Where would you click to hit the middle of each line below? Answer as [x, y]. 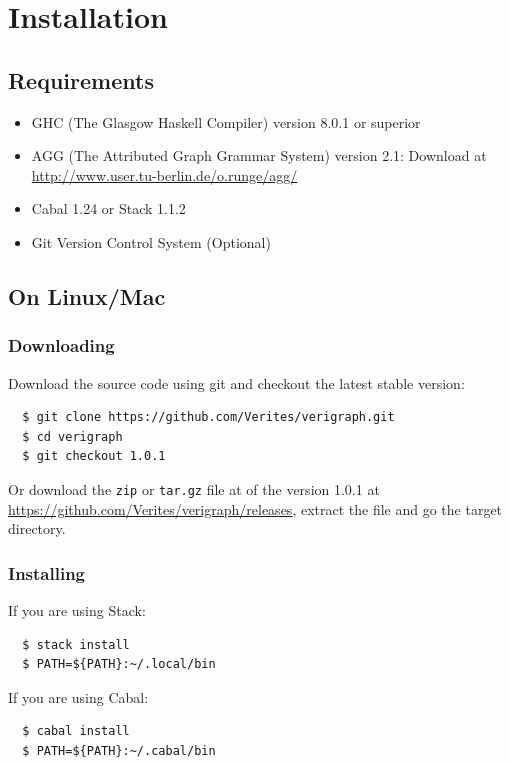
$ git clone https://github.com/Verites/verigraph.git [208, 417]
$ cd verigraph [72, 436]
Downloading [61, 345]
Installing [46, 572]
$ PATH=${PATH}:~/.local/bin [119, 664]
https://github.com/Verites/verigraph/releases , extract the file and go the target [255, 508]
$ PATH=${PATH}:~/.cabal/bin [119, 750]
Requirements [81, 79]
